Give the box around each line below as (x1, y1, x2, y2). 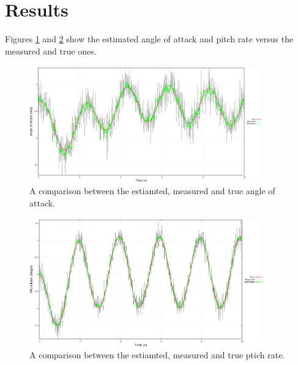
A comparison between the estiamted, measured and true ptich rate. (29, 348, 285, 361)
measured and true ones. (5, 44, 97, 57)
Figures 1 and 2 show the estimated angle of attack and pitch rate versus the (5, 32, 294, 45)
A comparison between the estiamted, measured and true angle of (29, 184, 275, 197)
